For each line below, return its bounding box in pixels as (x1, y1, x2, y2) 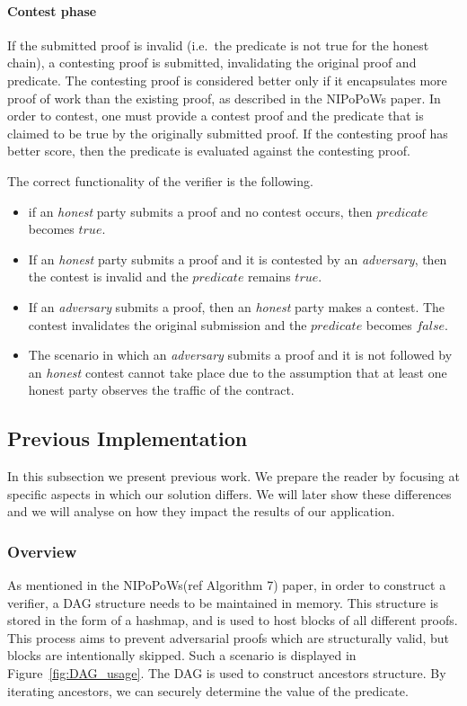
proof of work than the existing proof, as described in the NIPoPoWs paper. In (7, 88, 441, 107)
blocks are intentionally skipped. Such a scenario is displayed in (7, 646, 357, 665)
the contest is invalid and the (28, 267, 189, 286)
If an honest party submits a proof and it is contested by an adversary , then (28, 249, 447, 268)
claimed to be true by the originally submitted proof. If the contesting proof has (7, 123, 448, 142)
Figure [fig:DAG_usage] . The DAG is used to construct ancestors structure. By (7, 664, 446, 683)
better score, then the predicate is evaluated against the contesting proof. (7, 141, 410, 160)
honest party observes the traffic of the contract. (28, 380, 295, 399)
